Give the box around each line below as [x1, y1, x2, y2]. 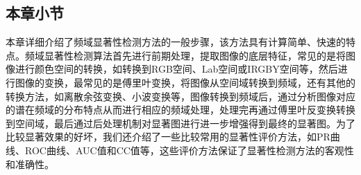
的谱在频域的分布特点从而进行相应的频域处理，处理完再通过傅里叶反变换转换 [6, 102, 355, 117]
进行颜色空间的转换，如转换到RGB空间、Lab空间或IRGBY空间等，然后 [15, 62, 338, 76]
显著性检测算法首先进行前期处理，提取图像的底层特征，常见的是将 [44, 48, 346, 62]
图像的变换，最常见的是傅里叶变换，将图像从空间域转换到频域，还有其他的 [15, 75, 355, 89]
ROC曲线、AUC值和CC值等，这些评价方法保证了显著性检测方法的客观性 [24, 142, 354, 157]
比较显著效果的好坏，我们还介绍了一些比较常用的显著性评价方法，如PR [6, 129, 330, 144]
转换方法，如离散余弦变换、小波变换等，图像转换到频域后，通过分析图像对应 [6, 89, 355, 103]
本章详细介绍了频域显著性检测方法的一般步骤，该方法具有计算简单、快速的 [6, 35, 346, 49]
